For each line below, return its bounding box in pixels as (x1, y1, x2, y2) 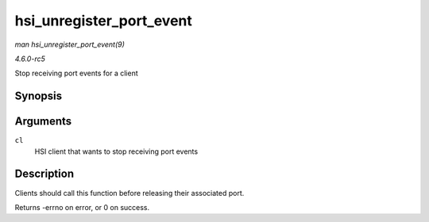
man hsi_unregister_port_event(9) (14, 40, 125, 49)
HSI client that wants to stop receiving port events (34, 147, 199, 156)
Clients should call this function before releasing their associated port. (14, 188, 245, 197)
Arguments (14, 115, 72, 128)
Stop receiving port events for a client (14, 68, 138, 78)
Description (14, 167, 75, 181)
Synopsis (14, 90, 63, 103)
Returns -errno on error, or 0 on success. (14, 202, 150, 212)
